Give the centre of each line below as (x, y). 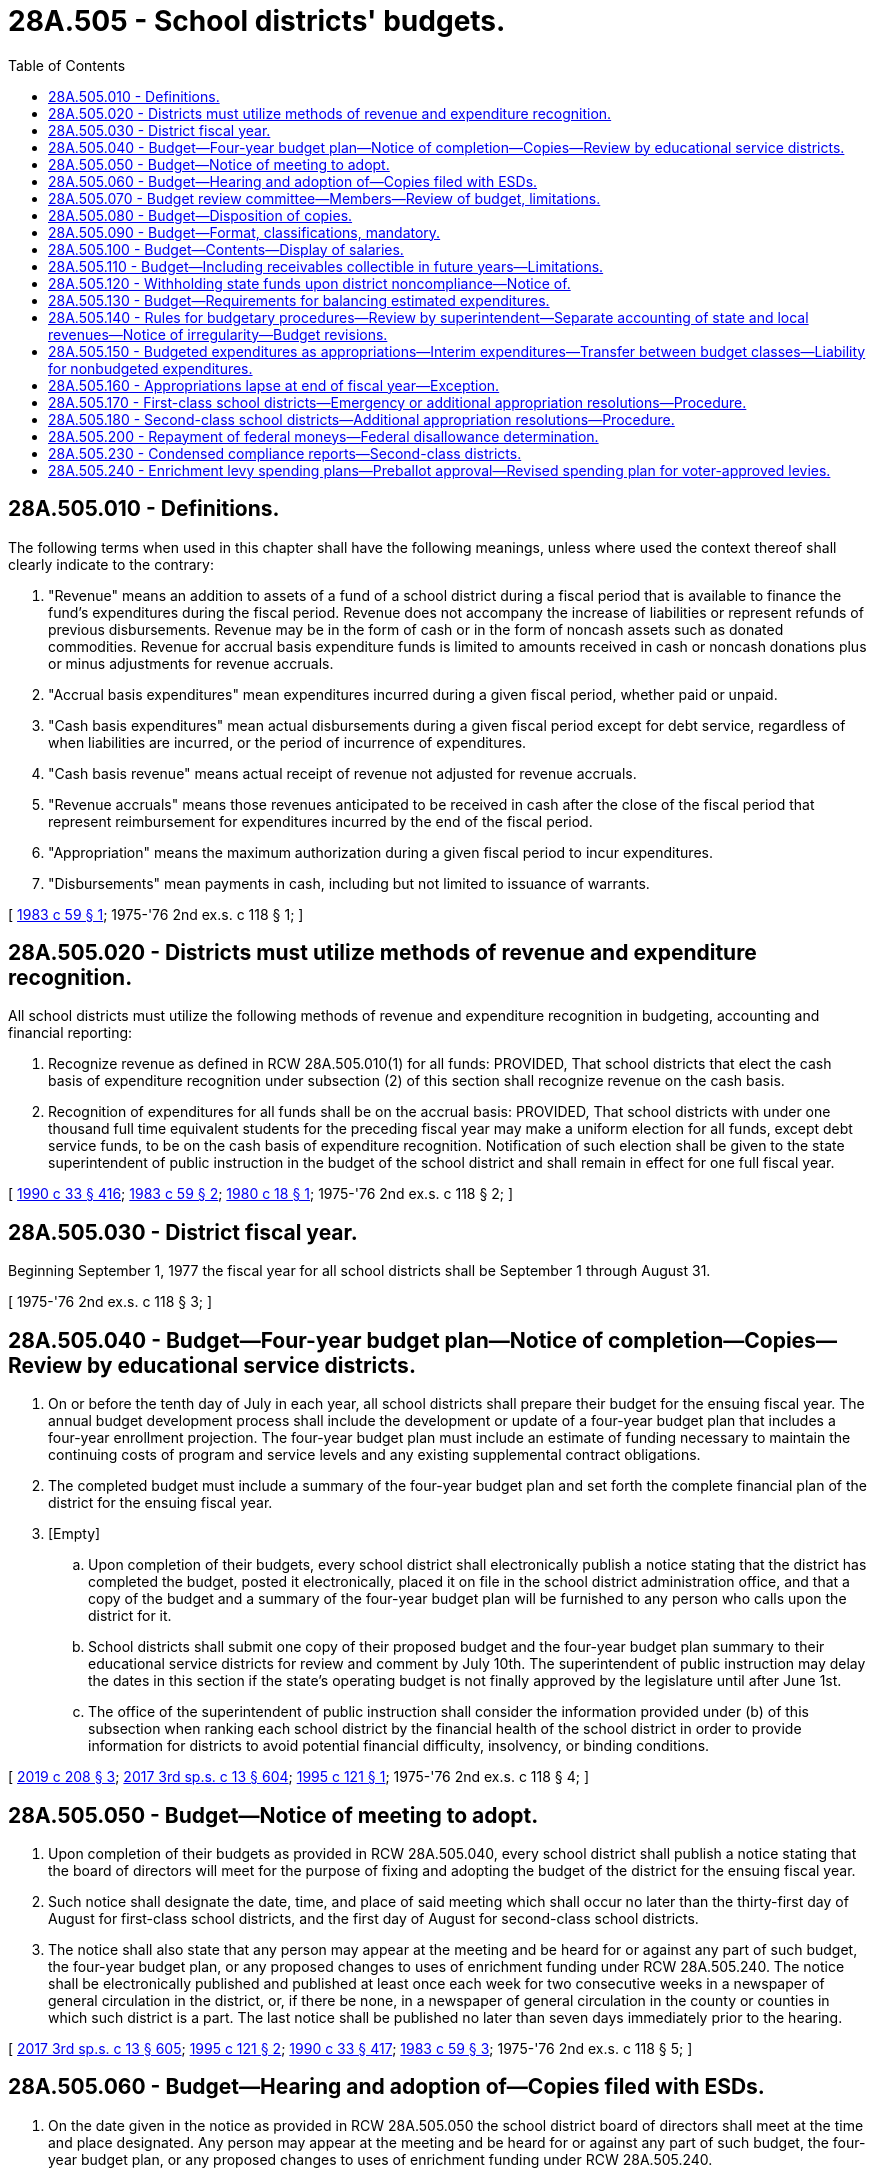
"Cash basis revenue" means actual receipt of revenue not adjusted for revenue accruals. (342, 773)
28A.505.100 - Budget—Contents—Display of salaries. (226, 249)
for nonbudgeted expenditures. (150, 368)
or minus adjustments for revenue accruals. (191, 663)
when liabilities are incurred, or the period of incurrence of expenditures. (287, 742)
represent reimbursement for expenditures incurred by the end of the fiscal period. (320, 821)
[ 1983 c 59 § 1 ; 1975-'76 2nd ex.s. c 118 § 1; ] (156, 914)
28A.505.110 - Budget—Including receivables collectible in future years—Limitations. (326, 266)
